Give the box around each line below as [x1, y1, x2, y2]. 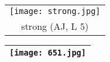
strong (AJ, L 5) [21, 19, 89, 33]
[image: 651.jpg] [9, 48, 86, 57]
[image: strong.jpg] [9, 6, 101, 16]
